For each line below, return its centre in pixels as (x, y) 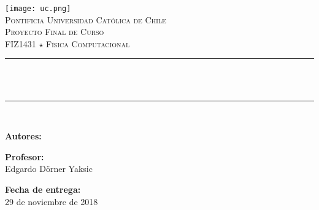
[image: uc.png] (38, 9)
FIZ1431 (21, 43)
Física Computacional (88, 43)
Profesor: (25, 156)
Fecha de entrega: (43, 189)
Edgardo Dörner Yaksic (49, 169)
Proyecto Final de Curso (55, 32)
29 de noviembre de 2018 (52, 201)
